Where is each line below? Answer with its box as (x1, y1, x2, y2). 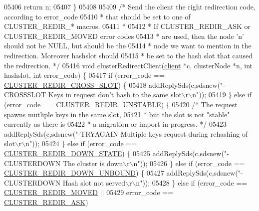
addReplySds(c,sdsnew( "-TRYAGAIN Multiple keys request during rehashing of (4, 128, 248, 139)
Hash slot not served (62, 177, 125, 188)
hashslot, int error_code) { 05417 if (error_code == (4, 70, 165, 80)
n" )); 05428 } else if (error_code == (136, 177, 248, 188)
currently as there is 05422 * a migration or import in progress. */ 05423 (4, 119, 227, 129)
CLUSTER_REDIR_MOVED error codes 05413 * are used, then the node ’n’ (4, 30, 244, 41)
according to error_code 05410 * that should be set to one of (4, 11, 191, 21)
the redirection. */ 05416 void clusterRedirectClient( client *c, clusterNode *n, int (4, 60, 253, 70)
